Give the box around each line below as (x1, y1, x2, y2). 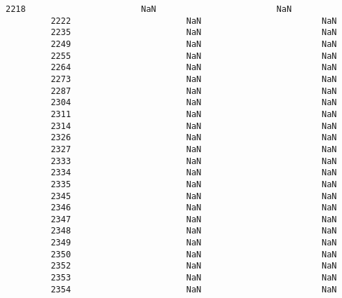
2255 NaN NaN (50, 50, 337, 61)
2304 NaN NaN (50, 97, 337, 108)
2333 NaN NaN (50, 156, 337, 166)
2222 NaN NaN (50, 15, 337, 26)
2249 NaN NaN (50, 39, 337, 49)
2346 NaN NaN (50, 203, 337, 213)
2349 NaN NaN (50, 238, 337, 248)
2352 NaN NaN (50, 261, 337, 271)
